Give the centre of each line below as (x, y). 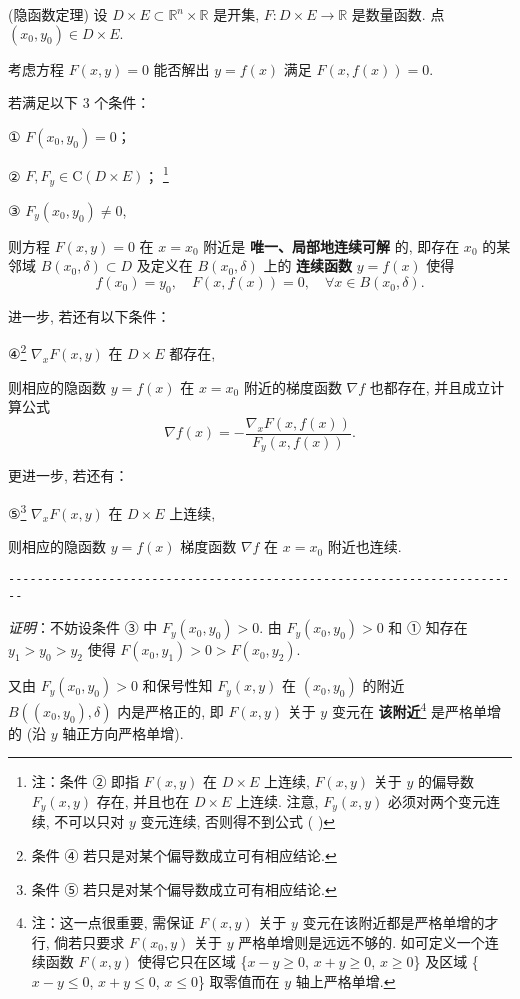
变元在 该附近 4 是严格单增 (416, 709)
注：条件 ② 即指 (85, 781)
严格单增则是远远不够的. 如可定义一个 (361, 941)
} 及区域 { (446, 961)
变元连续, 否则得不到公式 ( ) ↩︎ (238, 821)
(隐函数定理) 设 (58, 14)
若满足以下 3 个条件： (79, 102)
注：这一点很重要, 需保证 (113, 922)
